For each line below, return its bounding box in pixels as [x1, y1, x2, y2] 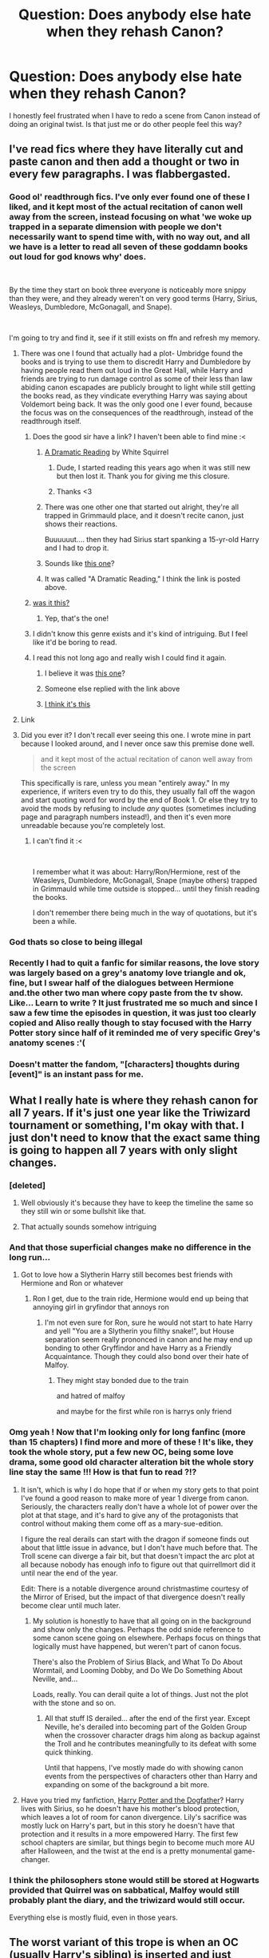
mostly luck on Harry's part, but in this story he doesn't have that [20, 1821, 235, 1830]
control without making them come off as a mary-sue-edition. [20, 1519, 224, 1528]
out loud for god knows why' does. [9, 252, 147, 263]
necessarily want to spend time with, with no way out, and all [9, 232, 251, 243]
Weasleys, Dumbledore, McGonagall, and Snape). [9, 302, 172, 311]
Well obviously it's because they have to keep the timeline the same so [20, 1198, 254, 1207]
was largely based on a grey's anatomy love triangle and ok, [9, 968, 247, 979]
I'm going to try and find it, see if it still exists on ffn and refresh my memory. [9, 333, 260, 343]
